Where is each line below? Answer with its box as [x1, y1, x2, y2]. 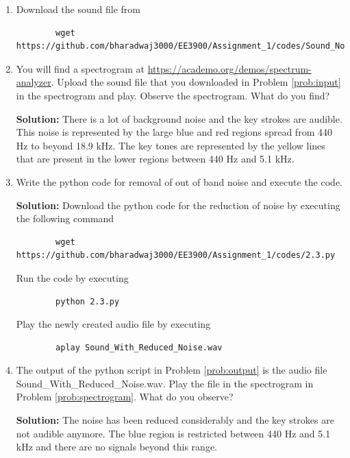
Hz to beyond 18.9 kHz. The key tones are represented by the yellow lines [16, 138, 325, 152]
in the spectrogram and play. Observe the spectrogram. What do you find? [16, 88, 330, 102]
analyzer [16, 75, 51, 89]
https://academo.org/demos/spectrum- [147, 61, 312, 75]
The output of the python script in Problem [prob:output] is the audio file [16, 363, 327, 377]
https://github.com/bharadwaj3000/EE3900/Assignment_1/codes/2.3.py [16, 250, 336, 261]
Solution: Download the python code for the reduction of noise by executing [16, 197, 340, 212]
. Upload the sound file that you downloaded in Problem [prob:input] [51, 75, 341, 89]
